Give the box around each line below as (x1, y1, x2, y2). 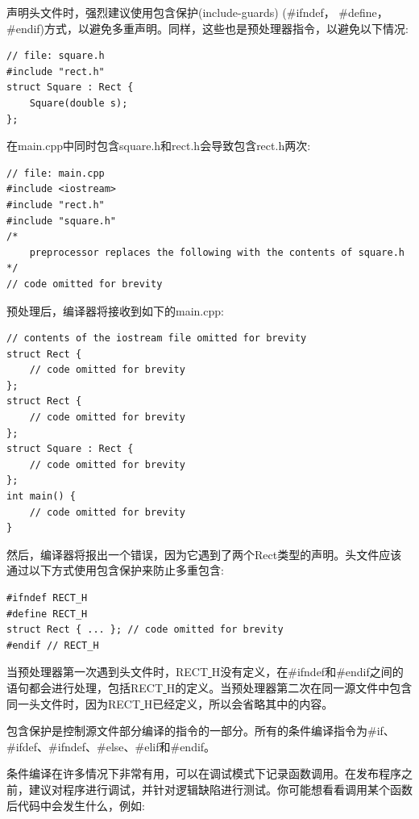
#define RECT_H (6, 608, 88, 620)
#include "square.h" (6, 215, 117, 227)
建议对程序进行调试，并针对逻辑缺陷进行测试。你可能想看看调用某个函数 (28, 780, 413, 797)
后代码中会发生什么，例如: (6, 796, 145, 813)
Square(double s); (29, 97, 128, 109)
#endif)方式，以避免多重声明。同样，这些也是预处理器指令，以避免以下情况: (6, 19, 409, 36)
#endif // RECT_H (6, 639, 99, 651)
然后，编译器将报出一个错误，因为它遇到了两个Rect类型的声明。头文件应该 (6, 545, 402, 562)
